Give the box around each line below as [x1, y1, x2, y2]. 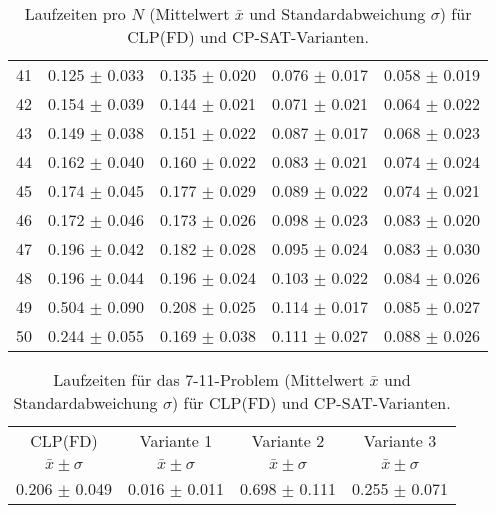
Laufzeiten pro [24, 2, 126, 25]
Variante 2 [251, 429, 325, 452]
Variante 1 [139, 429, 213, 452]
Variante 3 [363, 429, 437, 452]
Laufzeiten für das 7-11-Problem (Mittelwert [53, 368, 365, 391]
